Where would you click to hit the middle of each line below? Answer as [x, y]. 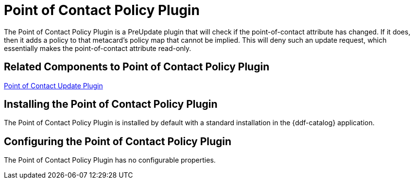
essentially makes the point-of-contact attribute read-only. [98, 48]
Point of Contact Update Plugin [53, 85]
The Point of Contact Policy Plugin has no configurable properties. [110, 160]
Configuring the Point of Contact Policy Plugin [118, 141]
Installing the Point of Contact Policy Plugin [111, 104]
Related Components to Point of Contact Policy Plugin [137, 67]
